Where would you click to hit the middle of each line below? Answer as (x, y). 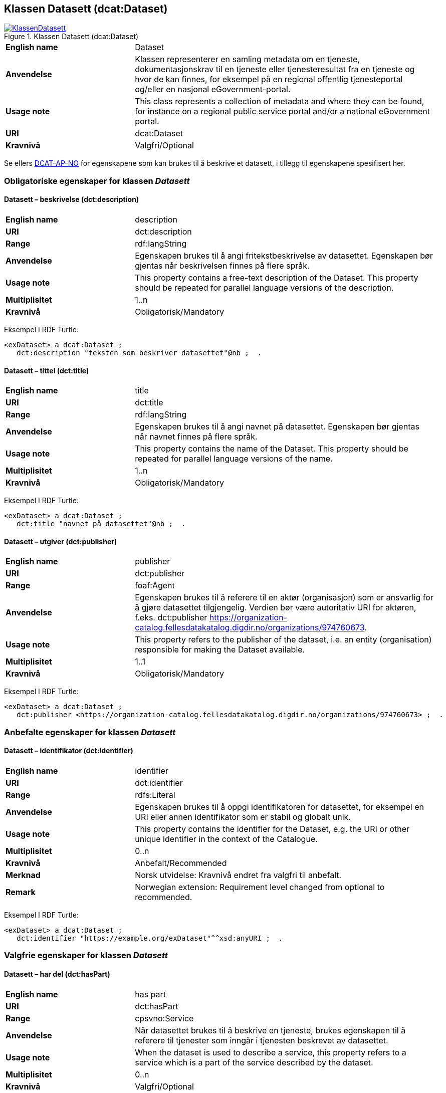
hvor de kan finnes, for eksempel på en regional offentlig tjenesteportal (269, 79)
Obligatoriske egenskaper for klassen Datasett (97, 181)
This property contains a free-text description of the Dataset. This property (277, 278)
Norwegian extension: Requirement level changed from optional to (260, 887)
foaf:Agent (155, 586)
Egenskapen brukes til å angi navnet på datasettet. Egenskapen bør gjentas (277, 427)
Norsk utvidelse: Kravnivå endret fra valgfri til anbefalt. (238, 875)
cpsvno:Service (164, 1018)
